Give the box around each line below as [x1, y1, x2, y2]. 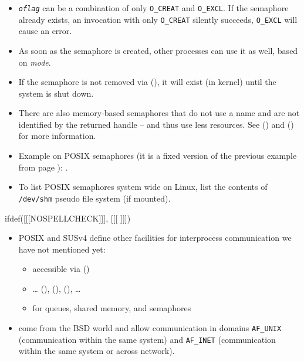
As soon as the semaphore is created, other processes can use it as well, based [18, 44, 298, 56]
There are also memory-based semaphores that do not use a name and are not [18, 107, 300, 119]
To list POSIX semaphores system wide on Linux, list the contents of [18, 180, 268, 193]
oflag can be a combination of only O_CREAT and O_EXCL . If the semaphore [18, 2, 289, 13]
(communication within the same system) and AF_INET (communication [18, 333, 276, 345]
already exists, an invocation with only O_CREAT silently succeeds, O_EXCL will [18, 13, 298, 25]
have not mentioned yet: [18, 243, 106, 255]
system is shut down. [18, 87, 94, 99]
